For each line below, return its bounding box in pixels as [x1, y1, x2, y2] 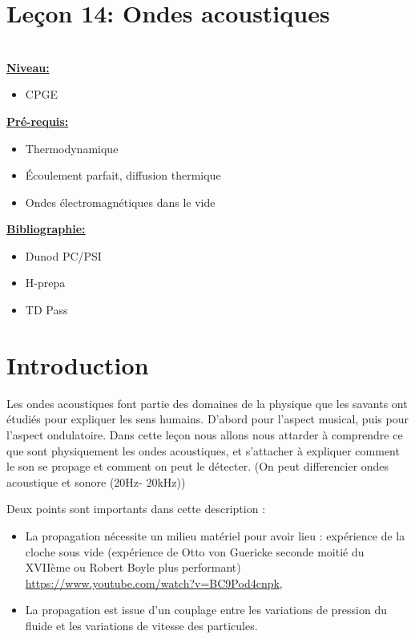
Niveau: [6, 59, 50, 75]
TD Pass [25, 301, 68, 318]
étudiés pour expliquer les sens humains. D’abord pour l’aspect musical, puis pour [6, 410, 409, 427]
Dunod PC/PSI [25, 247, 102, 264]
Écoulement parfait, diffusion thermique [25, 167, 221, 184]
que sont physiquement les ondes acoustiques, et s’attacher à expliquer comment [6, 442, 400, 459]
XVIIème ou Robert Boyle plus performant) [25, 559, 241, 576]
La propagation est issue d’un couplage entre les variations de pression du [25, 601, 388, 618]
